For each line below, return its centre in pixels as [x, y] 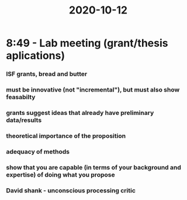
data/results [24, 120]
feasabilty [21, 97]
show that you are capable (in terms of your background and [93, 167]
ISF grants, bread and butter [47, 74]
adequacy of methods [38, 151]
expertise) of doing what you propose [60, 175]
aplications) [36, 56]
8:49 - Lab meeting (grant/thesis [87, 43]
